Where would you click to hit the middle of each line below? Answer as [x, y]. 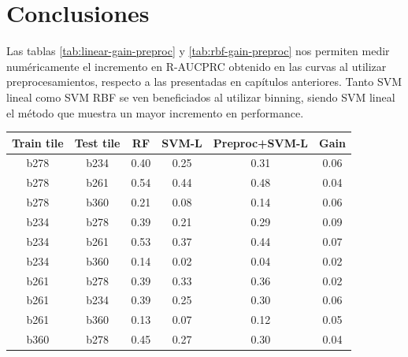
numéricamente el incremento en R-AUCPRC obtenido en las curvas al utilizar [197, 66]
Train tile [38, 142]
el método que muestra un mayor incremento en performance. [155, 112]
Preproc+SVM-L [261, 142]
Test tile [97, 142]
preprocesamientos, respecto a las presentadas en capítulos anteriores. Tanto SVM [204, 82]
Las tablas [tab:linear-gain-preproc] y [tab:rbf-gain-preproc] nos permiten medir [198, 51]
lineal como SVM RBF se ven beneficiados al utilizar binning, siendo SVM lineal [201, 97]
